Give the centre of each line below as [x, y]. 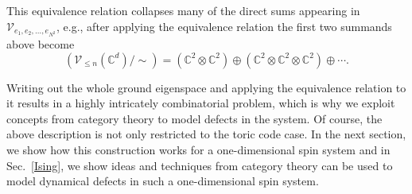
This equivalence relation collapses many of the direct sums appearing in [183, 10]
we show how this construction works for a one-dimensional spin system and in [198, 149]
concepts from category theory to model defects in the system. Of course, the [194, 118]
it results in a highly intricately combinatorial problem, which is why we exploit [201, 103]
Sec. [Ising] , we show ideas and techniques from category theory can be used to [200, 165]
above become [41, 43]
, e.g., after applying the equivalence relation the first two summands [224, 26]
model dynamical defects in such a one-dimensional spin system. [163, 181]
